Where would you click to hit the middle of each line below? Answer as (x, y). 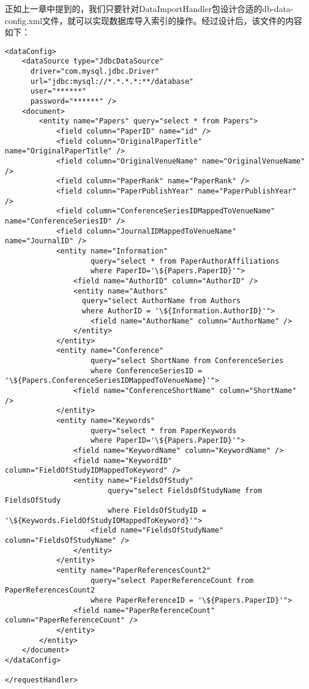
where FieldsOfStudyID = (157, 510)
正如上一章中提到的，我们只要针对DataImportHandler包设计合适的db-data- (149, 8)
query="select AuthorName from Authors (161, 301)
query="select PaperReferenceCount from (172, 580)
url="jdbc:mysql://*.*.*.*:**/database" (112, 81)
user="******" (58, 91)
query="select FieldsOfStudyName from (185, 490)
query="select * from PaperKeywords (163, 430)
